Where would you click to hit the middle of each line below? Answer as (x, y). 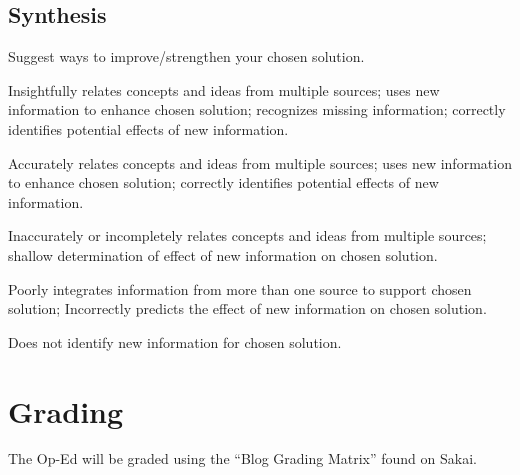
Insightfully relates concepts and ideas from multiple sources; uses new (224, 89)
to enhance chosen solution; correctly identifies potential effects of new (223, 182)
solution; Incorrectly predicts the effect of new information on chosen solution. (247, 308)
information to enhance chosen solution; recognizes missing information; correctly (257, 109)
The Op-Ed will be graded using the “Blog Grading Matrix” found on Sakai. (242, 458)
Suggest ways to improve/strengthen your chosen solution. (186, 56)
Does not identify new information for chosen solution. (175, 341)
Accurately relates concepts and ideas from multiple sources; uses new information (260, 162)
